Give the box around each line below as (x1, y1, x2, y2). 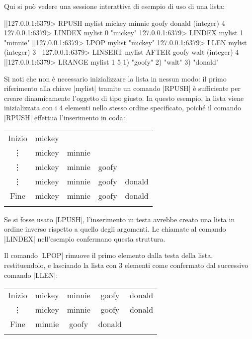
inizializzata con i (4, 102, 57, 113)
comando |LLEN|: (4, 269, 58, 280)
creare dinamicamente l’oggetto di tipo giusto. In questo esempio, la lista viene (4, 92, 244, 103)
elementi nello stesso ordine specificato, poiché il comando (65, 102, 242, 113)
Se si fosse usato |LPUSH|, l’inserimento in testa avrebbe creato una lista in (4, 214, 235, 224)
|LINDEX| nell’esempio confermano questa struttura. (4, 233, 166, 244)
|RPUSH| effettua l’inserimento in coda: (4, 112, 125, 122)
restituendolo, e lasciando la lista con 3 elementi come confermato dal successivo (4, 259, 249, 270)
